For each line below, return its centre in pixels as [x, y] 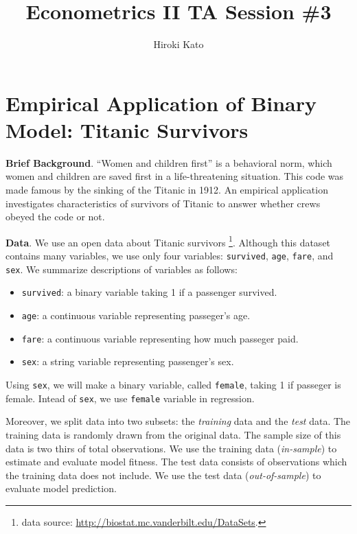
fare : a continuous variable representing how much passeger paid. [160, 338]
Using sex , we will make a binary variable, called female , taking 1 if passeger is [173, 384]
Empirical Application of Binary [161, 103]
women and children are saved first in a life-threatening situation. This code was [175, 176]
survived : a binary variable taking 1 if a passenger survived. [149, 292]
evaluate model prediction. [61, 488]
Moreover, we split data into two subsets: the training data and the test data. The [178, 421]
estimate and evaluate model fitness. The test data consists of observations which [176, 462]
